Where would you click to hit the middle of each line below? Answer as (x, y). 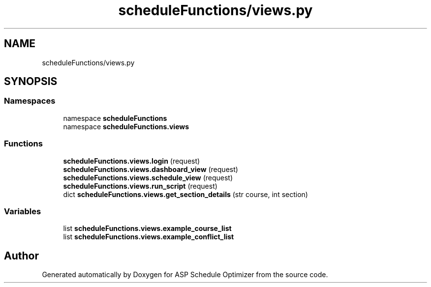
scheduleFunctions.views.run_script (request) (140, 186)
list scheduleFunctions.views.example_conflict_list (149, 237)
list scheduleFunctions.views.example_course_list (147, 229)
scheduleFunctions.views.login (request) (132, 161)
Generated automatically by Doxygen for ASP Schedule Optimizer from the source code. (185, 275)
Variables (23, 211)
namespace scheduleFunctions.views (126, 126)
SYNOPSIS (31, 82)
